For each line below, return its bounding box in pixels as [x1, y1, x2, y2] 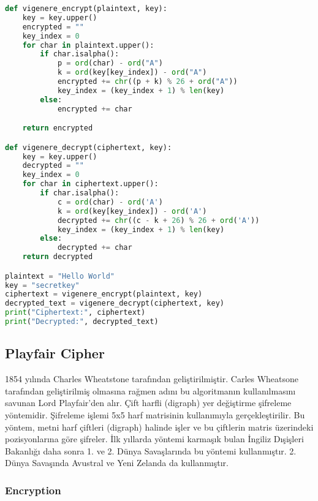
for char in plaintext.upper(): [22, 40, 154, 50]
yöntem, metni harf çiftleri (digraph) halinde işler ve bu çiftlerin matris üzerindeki [5, 420, 314, 433]
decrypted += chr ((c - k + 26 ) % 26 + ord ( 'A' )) [57, 216, 260, 225]
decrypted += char [57, 243, 132, 252]
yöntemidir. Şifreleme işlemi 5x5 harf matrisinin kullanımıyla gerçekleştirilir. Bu [5, 408, 305, 421]
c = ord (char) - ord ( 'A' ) [57, 197, 163, 206]
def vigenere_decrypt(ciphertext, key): [5, 143, 172, 152]
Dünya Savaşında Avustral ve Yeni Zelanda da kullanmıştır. [5, 456, 229, 469]
